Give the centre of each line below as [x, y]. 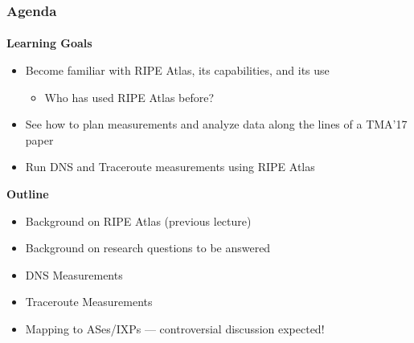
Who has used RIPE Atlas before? [129, 97]
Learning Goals [49, 43]
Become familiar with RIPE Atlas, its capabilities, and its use [177, 70]
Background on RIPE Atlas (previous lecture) [138, 220]
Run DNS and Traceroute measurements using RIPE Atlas [170, 167]
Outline [28, 194]
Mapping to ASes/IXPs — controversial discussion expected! [175, 328]
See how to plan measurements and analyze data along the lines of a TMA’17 [216, 124]
